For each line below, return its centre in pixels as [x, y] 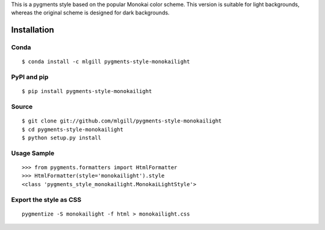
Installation [32, 30]
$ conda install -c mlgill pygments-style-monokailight [106, 62]
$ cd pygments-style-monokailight [73, 129]
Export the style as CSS [46, 199]
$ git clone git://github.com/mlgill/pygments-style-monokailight [122, 121]
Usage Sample [33, 153]
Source [22, 107]
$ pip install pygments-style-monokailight [87, 91]
